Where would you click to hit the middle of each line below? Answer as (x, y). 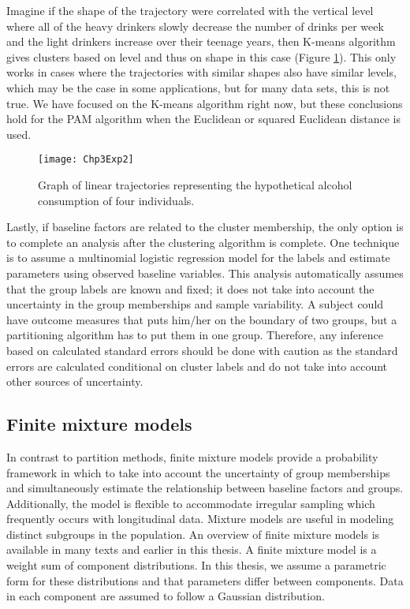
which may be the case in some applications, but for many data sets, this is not (198, 87)
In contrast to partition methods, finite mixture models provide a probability (192, 456)
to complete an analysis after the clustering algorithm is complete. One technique (203, 242)
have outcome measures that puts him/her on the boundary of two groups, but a (202, 319)
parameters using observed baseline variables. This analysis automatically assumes (205, 273)
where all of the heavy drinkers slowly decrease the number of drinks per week (195, 26)
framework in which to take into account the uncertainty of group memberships (198, 472)
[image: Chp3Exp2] (86, 160)
